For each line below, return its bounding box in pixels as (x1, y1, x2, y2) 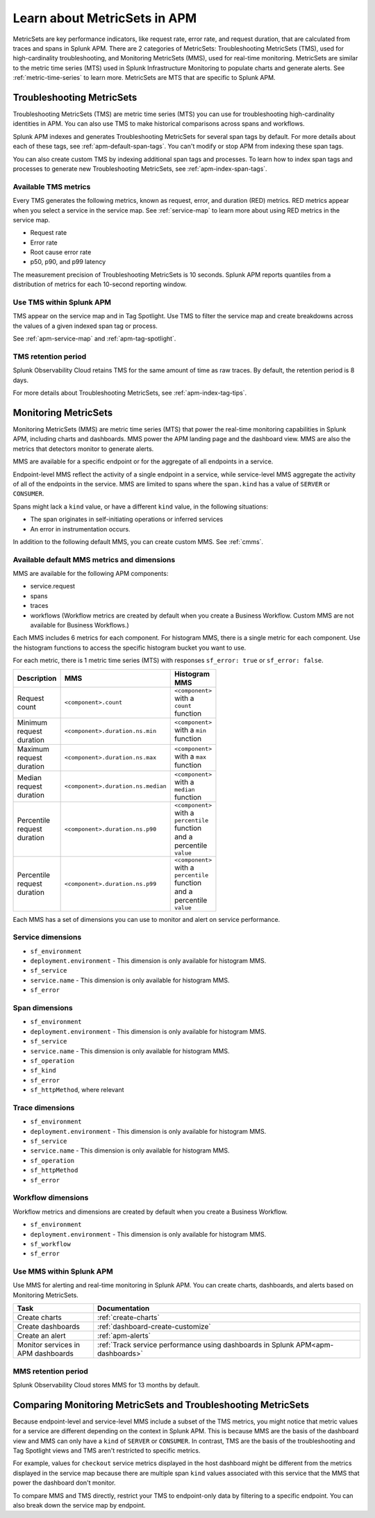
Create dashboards (17, 1322, 80, 1332)
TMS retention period (12, 352, 87, 361)
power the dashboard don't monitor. (12, 1478, 116, 1487)
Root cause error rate (30, 248, 92, 256)
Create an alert (17, 1331, 66, 1341)
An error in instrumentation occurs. (30, 525, 131, 533)
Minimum (17, 718, 48, 727)
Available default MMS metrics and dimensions (12, 554, 176, 564)
